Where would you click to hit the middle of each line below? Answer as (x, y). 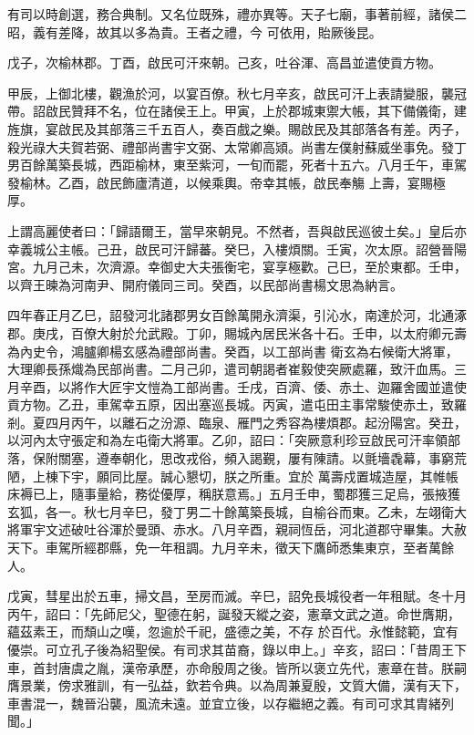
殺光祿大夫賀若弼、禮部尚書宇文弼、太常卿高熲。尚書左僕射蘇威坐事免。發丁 (237, 146)
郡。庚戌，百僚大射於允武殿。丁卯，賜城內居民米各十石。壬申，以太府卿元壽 (237, 332)
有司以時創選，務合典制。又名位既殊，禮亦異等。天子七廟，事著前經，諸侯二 (237, 14)
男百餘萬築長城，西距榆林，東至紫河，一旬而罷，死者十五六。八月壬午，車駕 (237, 165)
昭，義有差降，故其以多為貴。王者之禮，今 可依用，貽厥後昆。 (195, 31)
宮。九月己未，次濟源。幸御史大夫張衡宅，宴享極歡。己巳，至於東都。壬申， (237, 267)
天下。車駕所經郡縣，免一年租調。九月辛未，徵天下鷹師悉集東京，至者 (218, 548)
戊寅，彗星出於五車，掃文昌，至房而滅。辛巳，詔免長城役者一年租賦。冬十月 (237, 596)
